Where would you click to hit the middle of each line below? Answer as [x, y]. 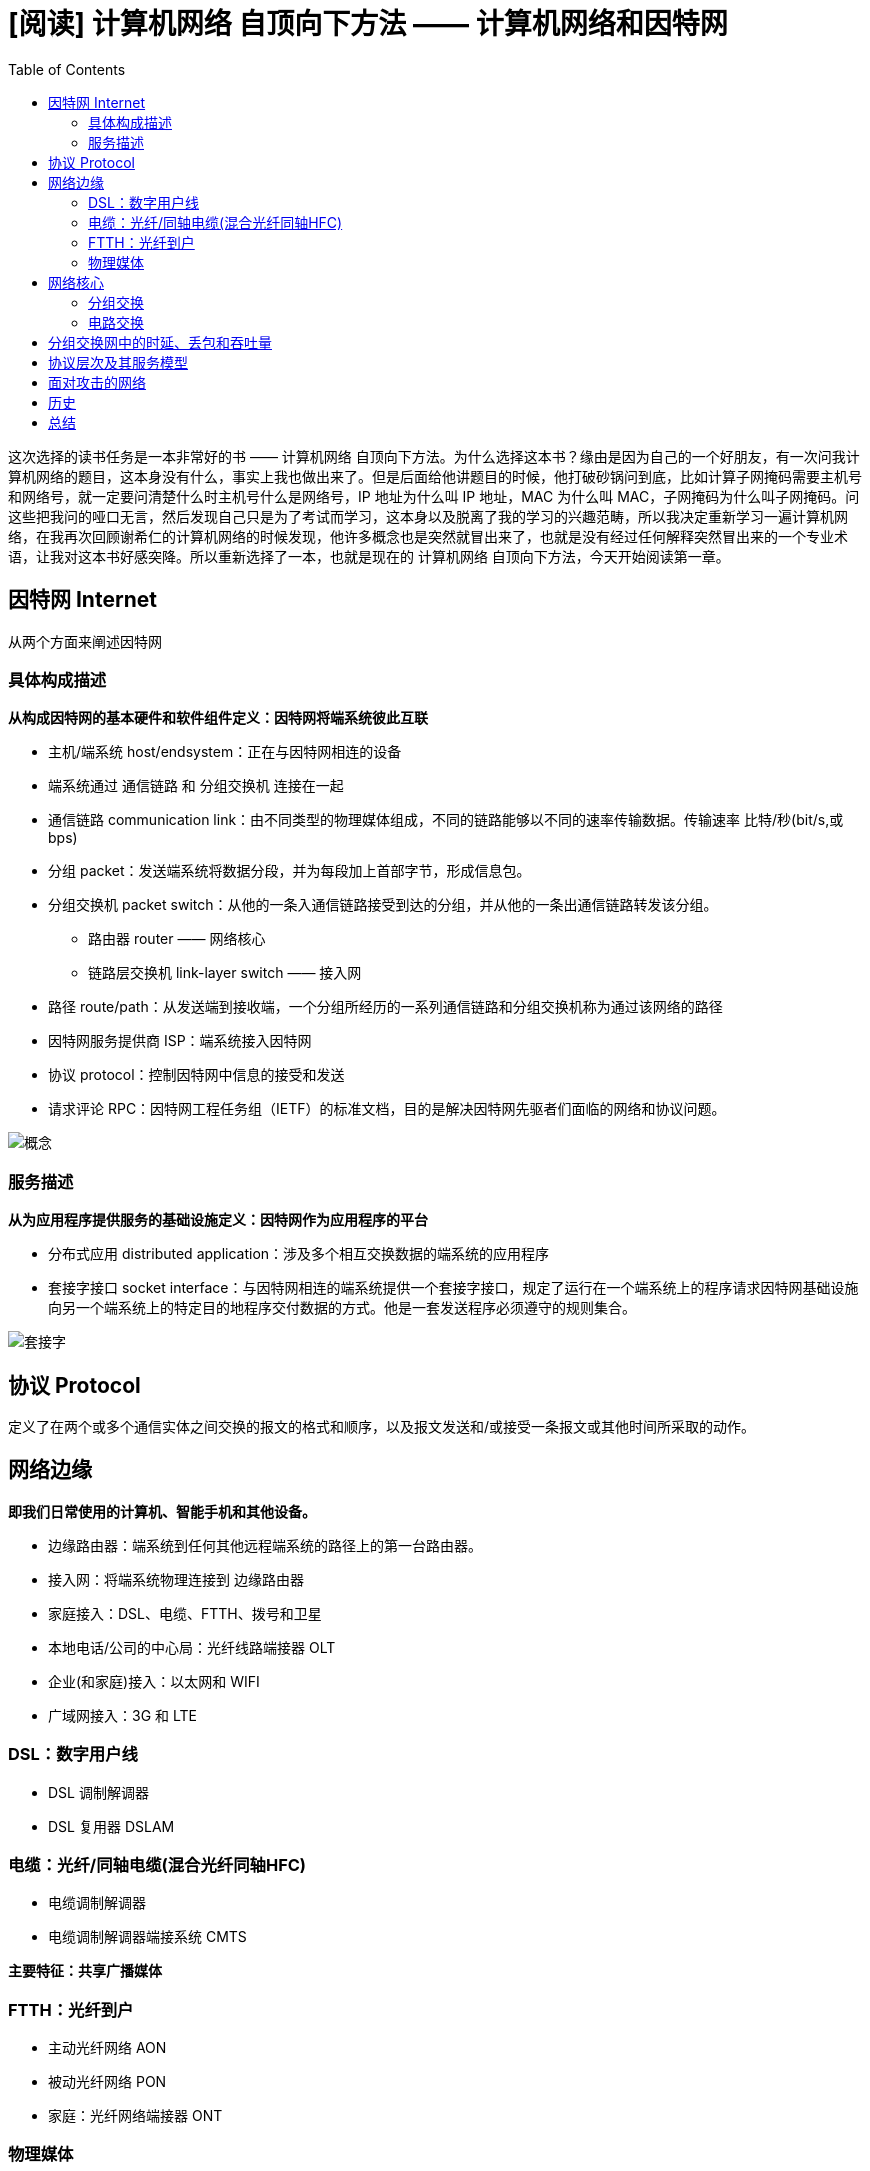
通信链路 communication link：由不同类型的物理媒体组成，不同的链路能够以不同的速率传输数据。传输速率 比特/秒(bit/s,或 [446, 820]
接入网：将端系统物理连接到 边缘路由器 [176, 1579]
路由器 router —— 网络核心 [177, 939]
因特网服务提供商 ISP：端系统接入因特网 [180, 1041]
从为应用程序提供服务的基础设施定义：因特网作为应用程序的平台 [218, 1220]
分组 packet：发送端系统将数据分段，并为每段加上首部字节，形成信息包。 [289, 871]
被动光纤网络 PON [107, 2082]
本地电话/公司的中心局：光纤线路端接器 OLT [192, 1647]
